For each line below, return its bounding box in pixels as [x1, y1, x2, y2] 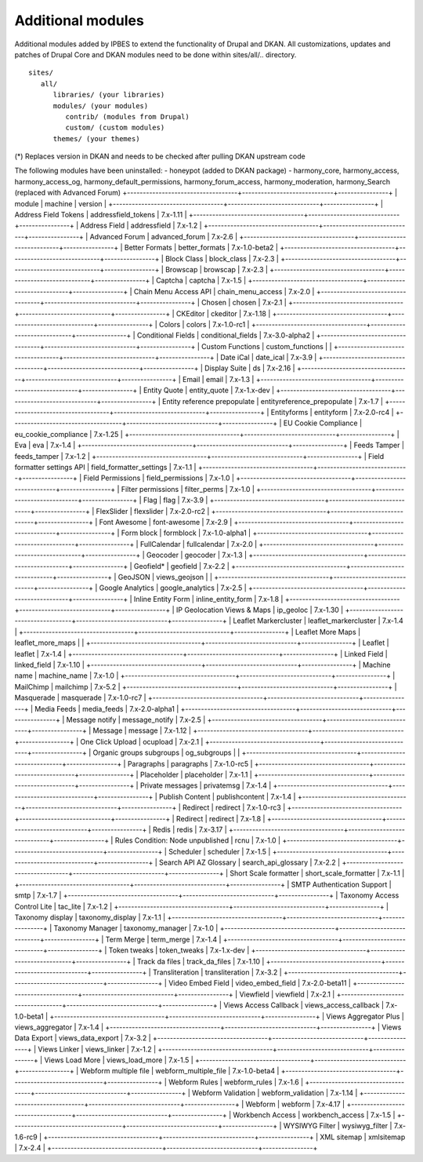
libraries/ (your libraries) [52, 90, 165, 100]
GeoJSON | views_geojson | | [117, 572, 213, 581]
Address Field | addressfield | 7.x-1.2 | [80, 220, 203, 231]
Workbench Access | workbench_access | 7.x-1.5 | [233, 1110, 396, 1120]
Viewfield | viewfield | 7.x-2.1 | [239, 989, 335, 999]
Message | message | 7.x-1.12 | [92, 726, 192, 735]
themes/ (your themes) [52, 134, 140, 143]
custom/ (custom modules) [65, 123, 165, 133]
